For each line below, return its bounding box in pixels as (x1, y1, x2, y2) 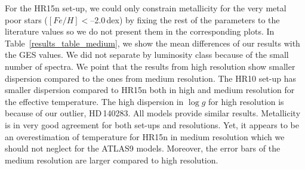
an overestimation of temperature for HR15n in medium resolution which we (5, 130, 285, 143)
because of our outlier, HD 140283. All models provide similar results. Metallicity (5, 107, 301, 119)
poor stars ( (5, 13, 48, 26)
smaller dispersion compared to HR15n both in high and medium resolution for (5, 84, 295, 96)
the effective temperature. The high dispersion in (5, 95, 184, 107)
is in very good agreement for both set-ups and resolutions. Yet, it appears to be (5, 118, 299, 131)
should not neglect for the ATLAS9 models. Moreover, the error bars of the (5, 142, 281, 154)
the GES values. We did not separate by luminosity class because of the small (5, 48, 289, 61)
